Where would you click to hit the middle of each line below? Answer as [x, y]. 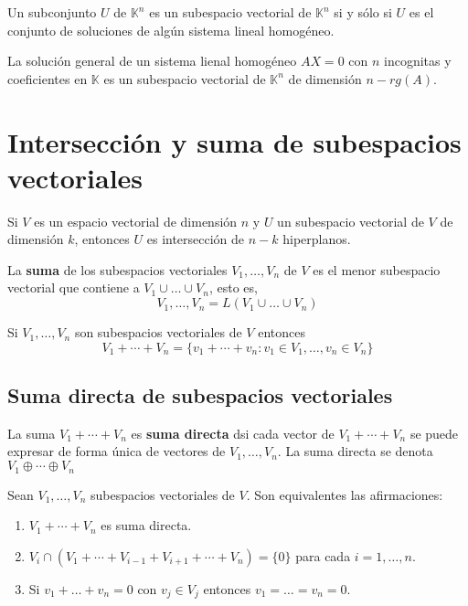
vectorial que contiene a [74, 287]
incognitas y [418, 61]
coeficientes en [48, 78]
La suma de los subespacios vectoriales [117, 269]
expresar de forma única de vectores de [117, 451]
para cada [323, 555]
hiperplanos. [317, 239]
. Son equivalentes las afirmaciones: [345, 494]
